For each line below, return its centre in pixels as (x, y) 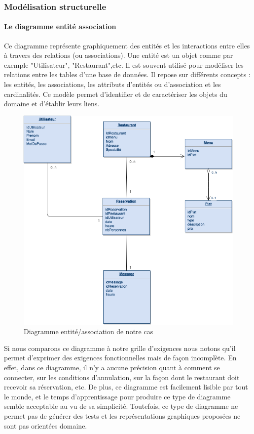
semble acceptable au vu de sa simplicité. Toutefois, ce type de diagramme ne (121, 406)
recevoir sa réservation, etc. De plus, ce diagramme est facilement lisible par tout (126, 387)
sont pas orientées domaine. (46, 425)
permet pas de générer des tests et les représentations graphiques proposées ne (122, 415)
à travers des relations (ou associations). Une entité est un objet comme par (119, 55)
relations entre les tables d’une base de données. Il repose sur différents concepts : (127, 74)
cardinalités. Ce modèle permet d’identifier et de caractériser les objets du (116, 94)
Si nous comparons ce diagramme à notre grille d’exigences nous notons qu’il (120, 348)
